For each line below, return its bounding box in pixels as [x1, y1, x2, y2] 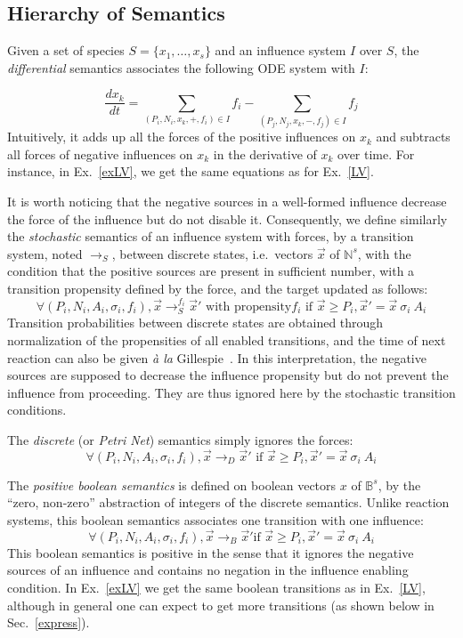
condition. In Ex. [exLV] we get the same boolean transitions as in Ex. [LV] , [7, 577, 426, 596]
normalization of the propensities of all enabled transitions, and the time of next [7, 331, 446, 349]
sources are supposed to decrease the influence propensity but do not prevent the [7, 366, 449, 384]
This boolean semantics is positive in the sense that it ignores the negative [7, 543, 414, 561]
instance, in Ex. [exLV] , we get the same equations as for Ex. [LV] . [7, 162, 374, 181]
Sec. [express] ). [7, 613, 90, 632]
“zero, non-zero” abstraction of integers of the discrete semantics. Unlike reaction [7, 493, 450, 512]
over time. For [337, 144, 415, 163]
